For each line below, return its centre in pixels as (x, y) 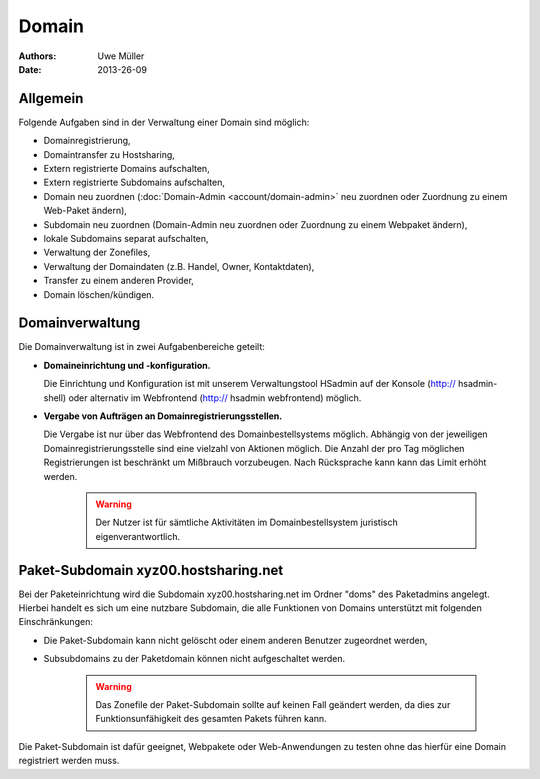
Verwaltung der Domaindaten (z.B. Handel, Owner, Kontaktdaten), (179, 266)
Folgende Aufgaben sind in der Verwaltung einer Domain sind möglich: (164, 122)
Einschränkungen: (56, 622)
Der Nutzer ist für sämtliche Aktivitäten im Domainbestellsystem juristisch (247, 522)
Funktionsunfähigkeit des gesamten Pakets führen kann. (211, 719)
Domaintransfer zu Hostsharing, (109, 154)
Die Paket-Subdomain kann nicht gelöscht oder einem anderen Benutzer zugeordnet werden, (235, 640)
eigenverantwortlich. (138, 536)
